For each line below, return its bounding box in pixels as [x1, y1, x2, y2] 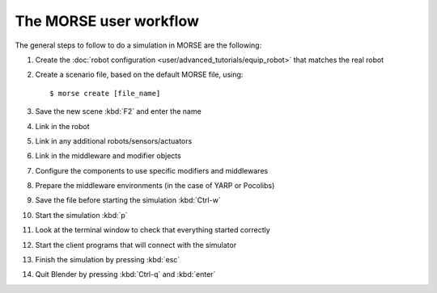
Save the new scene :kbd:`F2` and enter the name [35, 107, 202, 116]
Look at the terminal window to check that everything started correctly [35, 225, 270, 235]
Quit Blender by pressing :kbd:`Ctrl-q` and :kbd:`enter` [35, 270, 216, 279]
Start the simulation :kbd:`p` [35, 210, 129, 220]
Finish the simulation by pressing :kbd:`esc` [35, 255, 180, 265]
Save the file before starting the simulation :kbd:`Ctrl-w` [35, 195, 222, 205]
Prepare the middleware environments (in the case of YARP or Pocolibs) [35, 181, 275, 190]
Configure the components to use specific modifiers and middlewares [35, 165, 269, 175]
